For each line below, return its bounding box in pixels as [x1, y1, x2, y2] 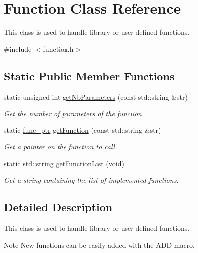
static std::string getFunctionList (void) [4, 158, 124, 168]
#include [4, 43, 32, 54]
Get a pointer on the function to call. [4, 141, 117, 152]
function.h [43, 43, 74, 54]
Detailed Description [4, 199, 113, 215]
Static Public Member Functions [4, 68, 175, 83]
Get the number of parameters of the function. [4, 108, 144, 119]
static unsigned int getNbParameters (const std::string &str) [4, 91, 188, 102]
